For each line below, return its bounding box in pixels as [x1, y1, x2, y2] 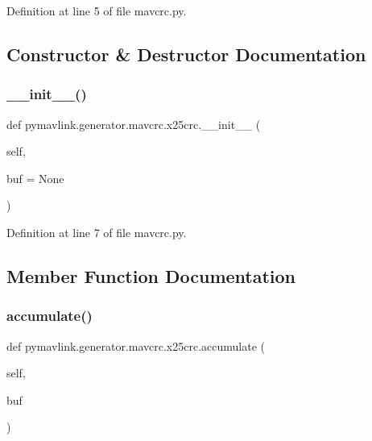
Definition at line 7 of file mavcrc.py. [6, 223, 187, 240]
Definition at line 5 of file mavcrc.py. [6, 2, 187, 19]
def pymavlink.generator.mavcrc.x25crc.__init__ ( [6, 115, 261, 132]
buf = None [6, 169, 64, 186]
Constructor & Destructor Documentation [6, 41, 366, 66]
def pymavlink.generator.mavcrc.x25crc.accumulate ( [6, 337, 265, 354]
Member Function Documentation [6, 263, 296, 288]
